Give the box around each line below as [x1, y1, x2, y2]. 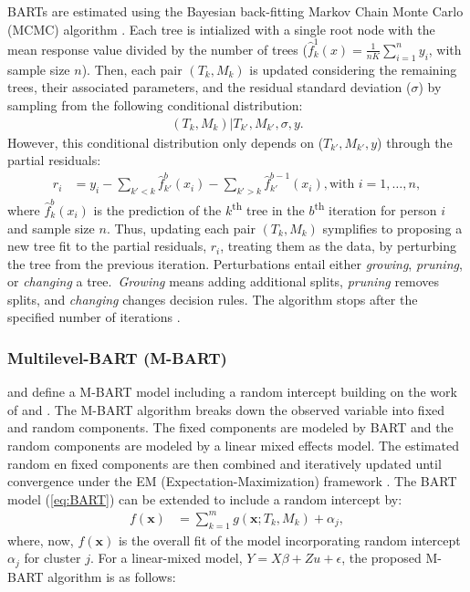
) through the [377, 132, 453, 151]
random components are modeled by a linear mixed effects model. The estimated [7, 436, 459, 455]
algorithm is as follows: [47, 566, 176, 586]
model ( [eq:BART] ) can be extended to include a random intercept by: [7, 489, 402, 508]
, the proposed [341, 548, 422, 567]
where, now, [7, 530, 74, 549]
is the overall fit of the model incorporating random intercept [118, 530, 461, 549]
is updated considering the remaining [249, 59, 457, 78]
